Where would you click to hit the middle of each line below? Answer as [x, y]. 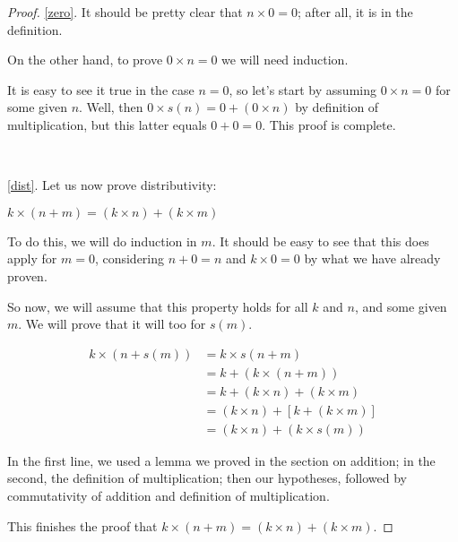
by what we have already [372, 258]
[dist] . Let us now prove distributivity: [112, 185]
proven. [27, 275]
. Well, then [111, 107]
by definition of [337, 107]
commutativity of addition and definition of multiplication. [169, 496]
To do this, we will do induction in [102, 241]
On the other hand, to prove [85, 60]
